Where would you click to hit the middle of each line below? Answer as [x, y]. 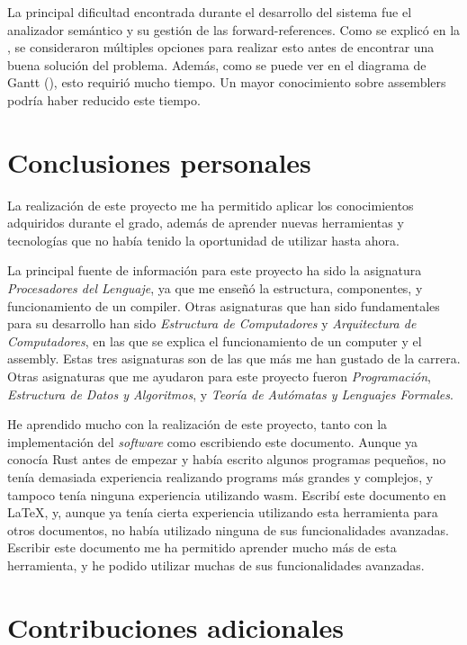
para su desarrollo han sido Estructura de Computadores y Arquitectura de [212, 323]
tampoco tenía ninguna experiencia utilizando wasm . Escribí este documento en [227, 494]
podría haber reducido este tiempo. [104, 99]
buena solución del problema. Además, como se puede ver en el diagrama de [217, 64]
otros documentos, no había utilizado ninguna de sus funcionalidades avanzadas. [228, 529]
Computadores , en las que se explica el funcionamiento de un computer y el [215, 340]
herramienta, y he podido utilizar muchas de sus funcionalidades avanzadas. [216, 564]
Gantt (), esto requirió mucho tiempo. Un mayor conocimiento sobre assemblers [227, 82]
